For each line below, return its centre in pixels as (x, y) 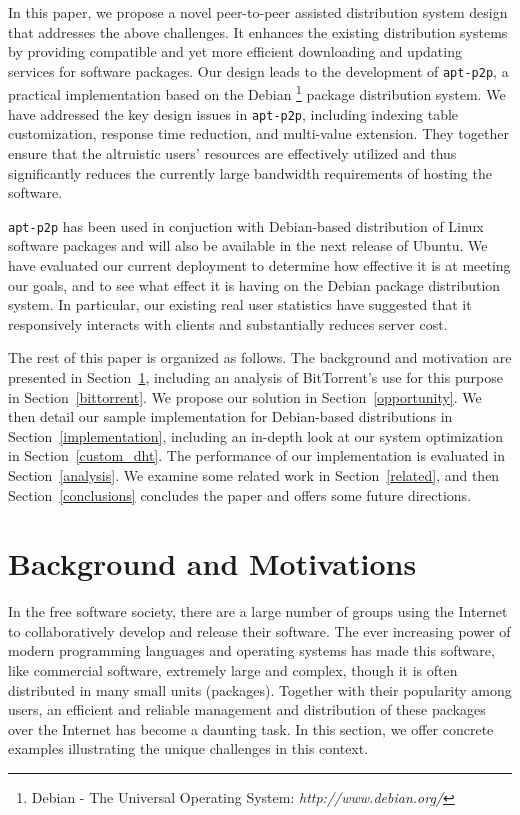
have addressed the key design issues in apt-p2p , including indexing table (233, 113)
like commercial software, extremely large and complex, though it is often (233, 670)
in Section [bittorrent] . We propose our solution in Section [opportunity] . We (245, 396)
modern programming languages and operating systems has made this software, (251, 650)
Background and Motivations (212, 563)
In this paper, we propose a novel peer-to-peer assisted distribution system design (258, 12)
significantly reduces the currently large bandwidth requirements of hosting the (250, 172)
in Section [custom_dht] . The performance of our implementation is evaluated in (256, 455)
